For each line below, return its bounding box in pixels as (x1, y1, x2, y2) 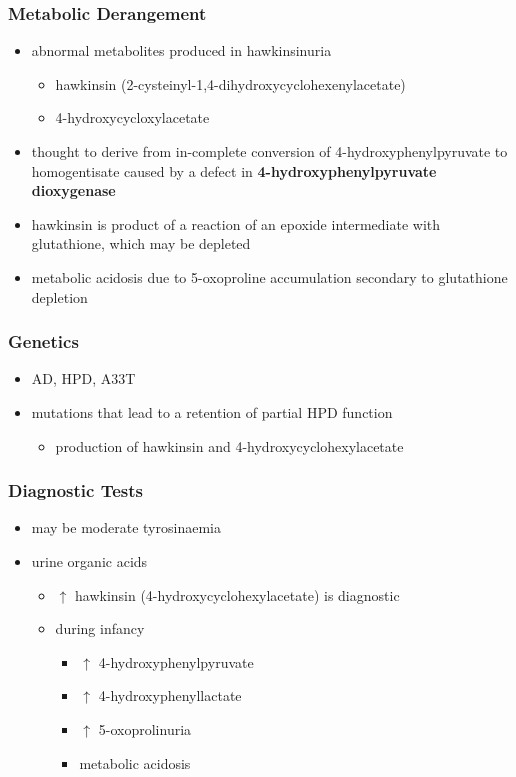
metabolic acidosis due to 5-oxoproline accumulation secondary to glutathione (31, 266, 508, 287)
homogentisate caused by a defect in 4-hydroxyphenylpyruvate (31, 160, 437, 181)
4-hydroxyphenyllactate (98, 685, 242, 706)
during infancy (55, 618, 145, 639)
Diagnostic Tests (8, 478, 143, 503)
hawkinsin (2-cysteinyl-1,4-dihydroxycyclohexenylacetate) (55, 73, 406, 94)
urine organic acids (31, 550, 148, 571)
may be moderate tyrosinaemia (31, 517, 221, 538)
